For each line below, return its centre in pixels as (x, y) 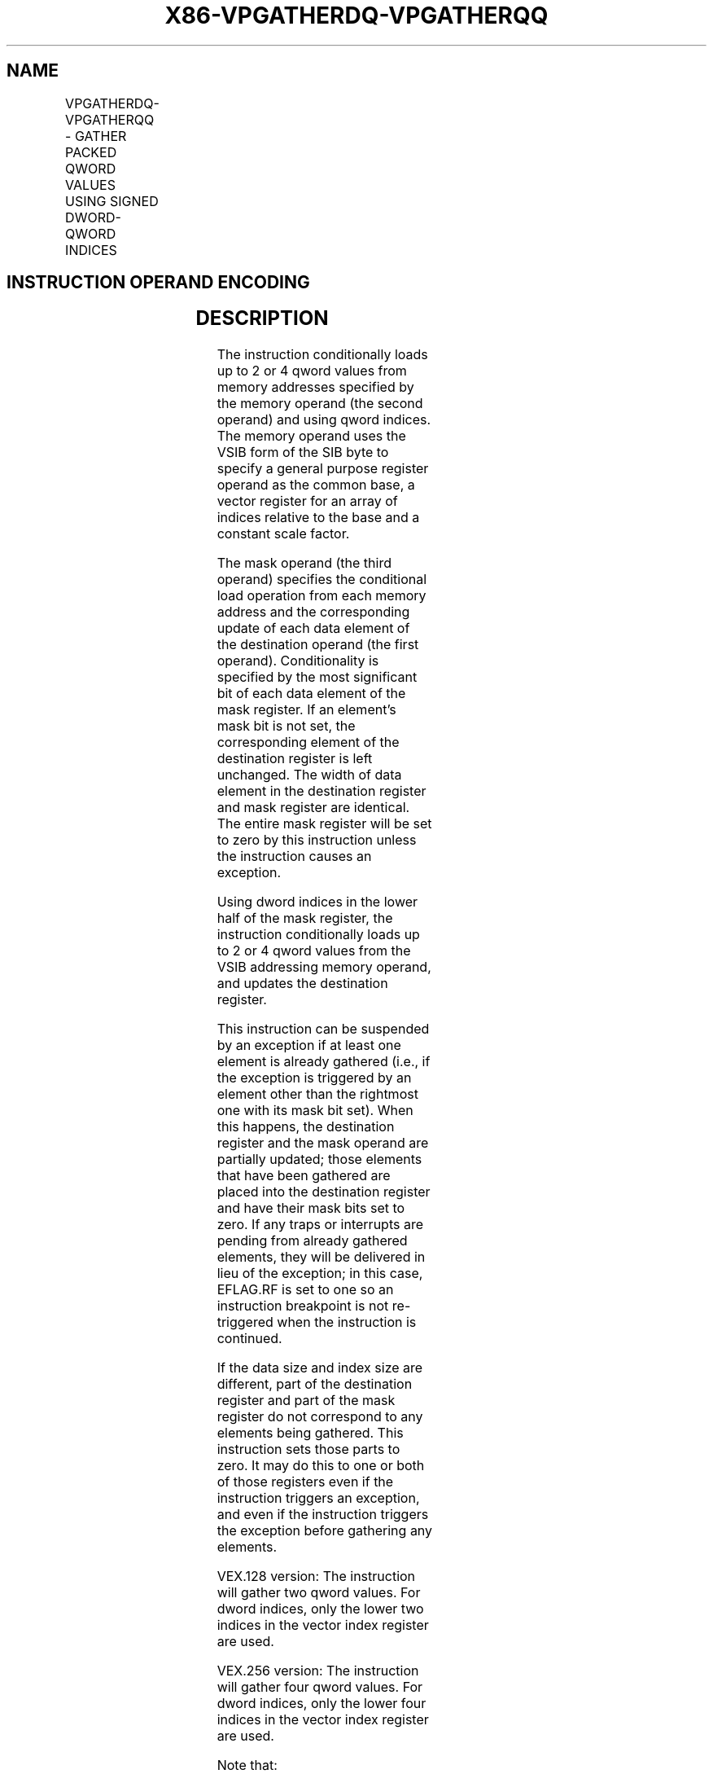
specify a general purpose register (323, 469)
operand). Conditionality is (298, 661)
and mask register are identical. (313, 808)
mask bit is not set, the (286, 726)
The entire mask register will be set (324, 824)
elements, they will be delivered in (321, 1257)
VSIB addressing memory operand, (324, 967)
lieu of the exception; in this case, (320, 1273)
